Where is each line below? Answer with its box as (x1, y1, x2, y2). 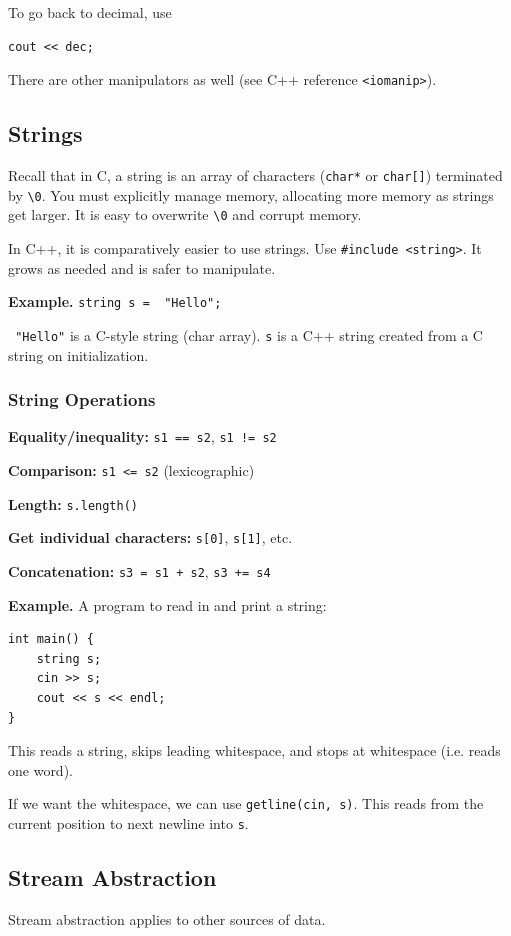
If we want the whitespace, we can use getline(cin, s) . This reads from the (8, 793, 484, 814)
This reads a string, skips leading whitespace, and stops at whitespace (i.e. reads (8, 740, 501, 761)
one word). (8, 759, 73, 780)
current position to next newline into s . (8, 813, 249, 834)
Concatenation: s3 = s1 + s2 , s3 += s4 (8, 561, 271, 582)
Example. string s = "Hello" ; (8, 291, 222, 312)
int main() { (8, 632, 94, 647)
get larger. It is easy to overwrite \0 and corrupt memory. (8, 204, 362, 225)
